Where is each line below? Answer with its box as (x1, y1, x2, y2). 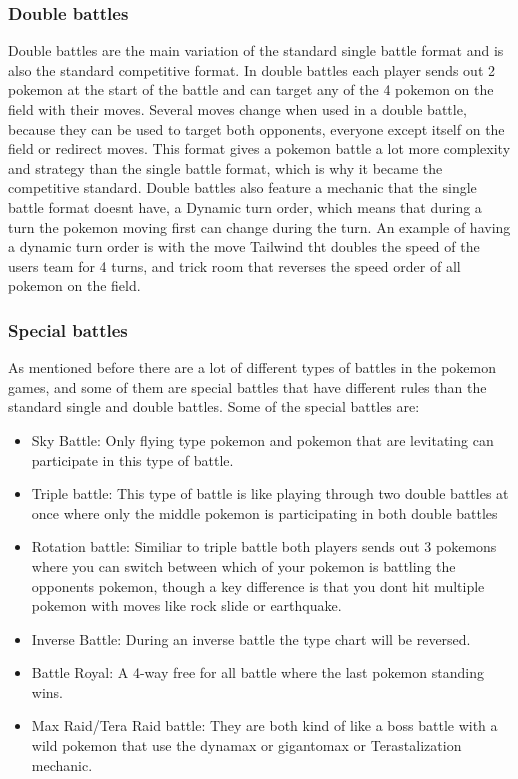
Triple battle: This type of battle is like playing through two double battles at (31, 483, 509, 504)
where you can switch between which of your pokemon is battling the (31, 555, 456, 576)
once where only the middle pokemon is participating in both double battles (31, 502, 498, 523)
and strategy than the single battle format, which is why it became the (8, 157, 443, 178)
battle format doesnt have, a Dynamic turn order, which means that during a (8, 196, 482, 217)
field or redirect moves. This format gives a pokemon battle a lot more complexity (8, 138, 511, 159)
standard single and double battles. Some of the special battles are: (8, 396, 420, 417)
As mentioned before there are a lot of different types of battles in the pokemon (8, 357, 497, 378)
